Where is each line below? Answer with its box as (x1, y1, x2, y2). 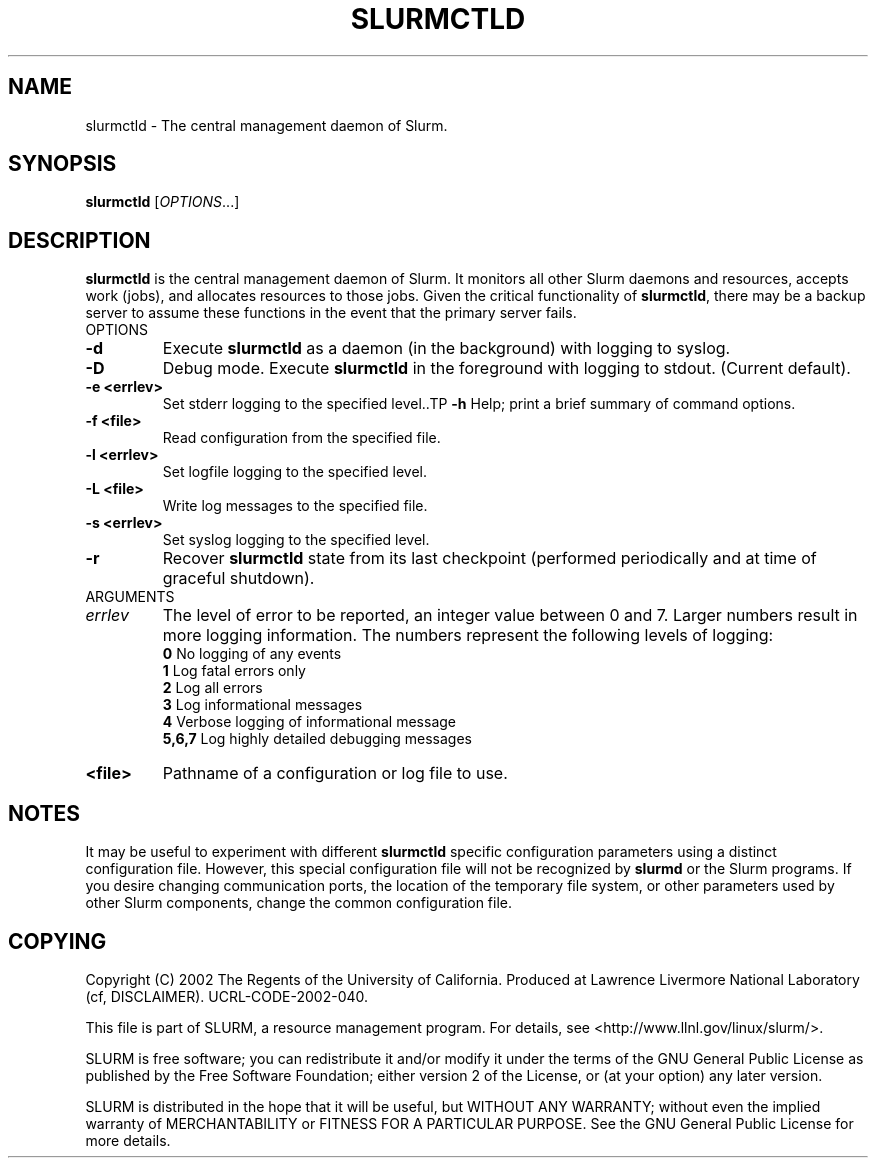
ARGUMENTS (85, 588, 175, 606)
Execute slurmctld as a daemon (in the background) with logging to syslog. (162, 338, 731, 359)
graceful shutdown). (162, 568, 315, 589)
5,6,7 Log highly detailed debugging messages (162, 730, 473, 748)
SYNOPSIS (8, 151, 117, 177)
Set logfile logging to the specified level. (162, 463, 427, 481)
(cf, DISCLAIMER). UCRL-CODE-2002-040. (85, 987, 369, 1005)
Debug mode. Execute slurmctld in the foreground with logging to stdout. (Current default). (162, 358, 851, 379)
